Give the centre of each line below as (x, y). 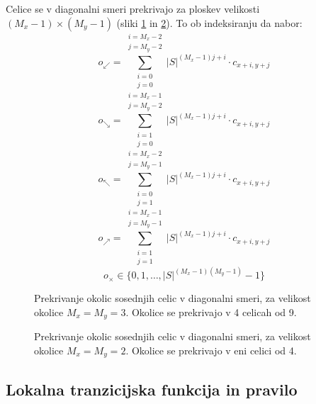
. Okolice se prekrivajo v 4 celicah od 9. (211, 312)
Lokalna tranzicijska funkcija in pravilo (152, 389)
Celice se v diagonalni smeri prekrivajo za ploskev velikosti (133, 9)
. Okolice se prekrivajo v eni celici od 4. (211, 350)
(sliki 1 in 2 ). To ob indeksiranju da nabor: (209, 22)
